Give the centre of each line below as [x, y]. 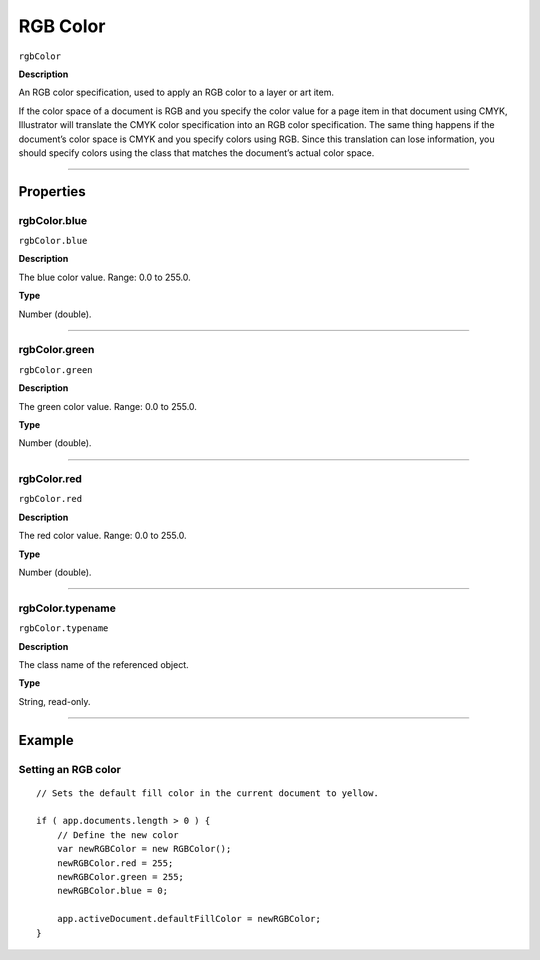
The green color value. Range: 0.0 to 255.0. [107, 406]
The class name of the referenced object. [103, 664]
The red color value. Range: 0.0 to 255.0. [102, 536]
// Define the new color [117, 834]
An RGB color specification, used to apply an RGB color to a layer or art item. [176, 92]
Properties [52, 191]
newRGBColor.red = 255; [115, 863]
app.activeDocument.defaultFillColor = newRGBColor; [189, 919]
